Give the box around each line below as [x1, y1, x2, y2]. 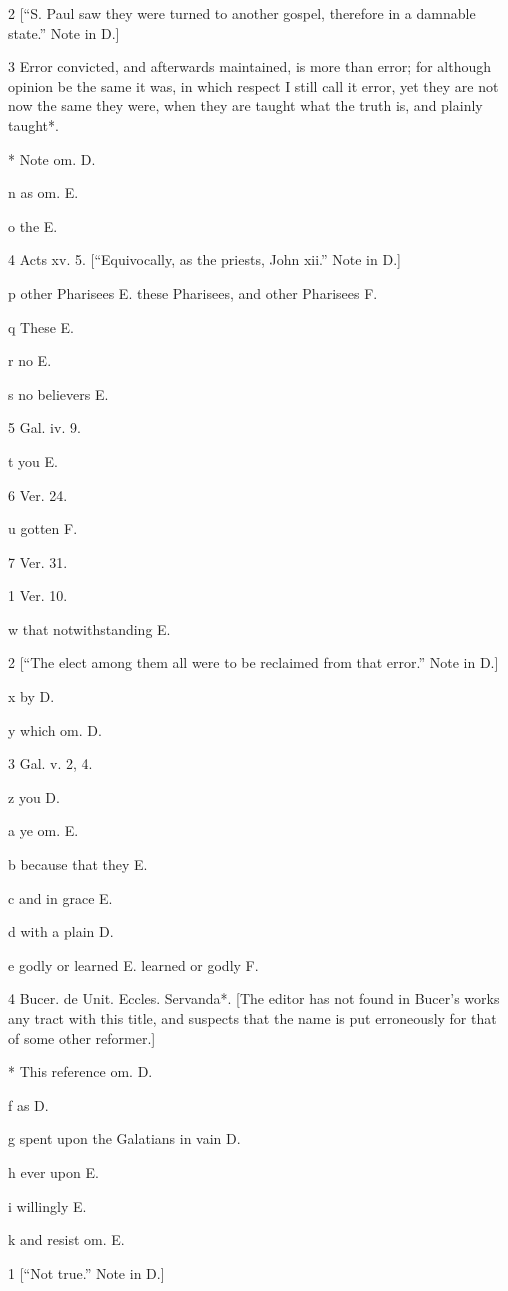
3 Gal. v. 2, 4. [8, 753, 93, 774]
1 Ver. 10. [8, 585, 68, 606]
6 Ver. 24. [8, 484, 68, 505]
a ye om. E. [8, 820, 79, 841]
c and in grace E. [8, 887, 113, 908]
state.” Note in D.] [8, 22, 120, 43]
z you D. [8, 786, 60, 807]
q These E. [8, 316, 74, 337]
